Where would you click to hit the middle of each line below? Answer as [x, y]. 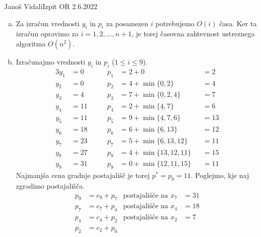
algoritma [31, 43]
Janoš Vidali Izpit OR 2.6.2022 [51, 6]
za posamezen [127, 23]
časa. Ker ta [238, 23]
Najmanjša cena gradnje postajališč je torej [83, 175]
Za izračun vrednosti [48, 23]
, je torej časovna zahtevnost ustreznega [193, 34]
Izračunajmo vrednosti [50, 61]
